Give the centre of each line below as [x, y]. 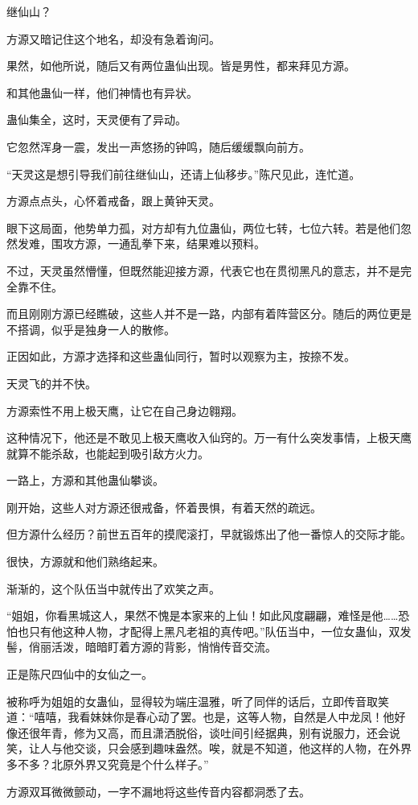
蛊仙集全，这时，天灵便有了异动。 [96, 120]
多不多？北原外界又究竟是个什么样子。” [108, 764]
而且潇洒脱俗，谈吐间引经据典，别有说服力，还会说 [265, 732]
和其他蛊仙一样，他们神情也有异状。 [102, 92]
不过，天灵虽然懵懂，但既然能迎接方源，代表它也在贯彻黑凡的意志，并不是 [203, 270]
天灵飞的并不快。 [51, 383]
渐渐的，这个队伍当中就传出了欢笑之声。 [113, 588]
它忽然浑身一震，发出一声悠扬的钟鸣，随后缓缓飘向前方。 [158, 146]
